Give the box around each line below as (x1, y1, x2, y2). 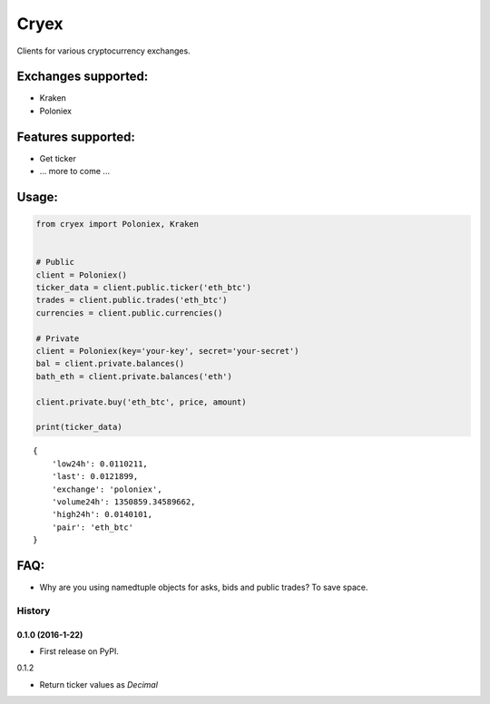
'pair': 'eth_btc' (51, 522, 134, 533)
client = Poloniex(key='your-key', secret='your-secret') (35, 346, 299, 357)
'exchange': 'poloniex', (51, 484, 162, 494)
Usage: (16, 189, 59, 204)
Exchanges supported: (16, 69, 149, 84)
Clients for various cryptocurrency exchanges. (16, 45, 191, 56)
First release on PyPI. (39, 645, 120, 657)
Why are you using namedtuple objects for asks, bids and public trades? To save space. (39, 582, 368, 593)
